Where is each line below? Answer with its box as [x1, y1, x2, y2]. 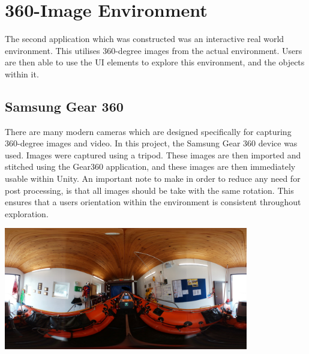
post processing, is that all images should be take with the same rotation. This [5, 184, 294, 196]
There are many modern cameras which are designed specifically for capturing [5, 125, 292, 137]
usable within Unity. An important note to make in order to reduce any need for [5, 172, 301, 185]
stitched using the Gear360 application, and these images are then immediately [5, 160, 296, 173]
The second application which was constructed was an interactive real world [5, 32, 284, 45]
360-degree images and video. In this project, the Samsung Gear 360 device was [5, 137, 298, 149]
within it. [5, 67, 39, 80]
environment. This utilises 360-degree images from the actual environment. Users [5, 44, 302, 56]
